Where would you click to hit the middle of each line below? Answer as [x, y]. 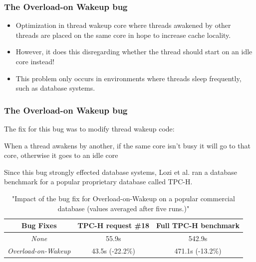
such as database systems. [55, 88]
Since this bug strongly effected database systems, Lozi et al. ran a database [121, 172]
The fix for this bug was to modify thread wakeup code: [89, 129]
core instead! [35, 61]
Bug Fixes [39, 225]
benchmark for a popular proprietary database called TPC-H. [98, 182]
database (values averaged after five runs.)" [124, 208]
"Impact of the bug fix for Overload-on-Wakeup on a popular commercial [124, 198]
